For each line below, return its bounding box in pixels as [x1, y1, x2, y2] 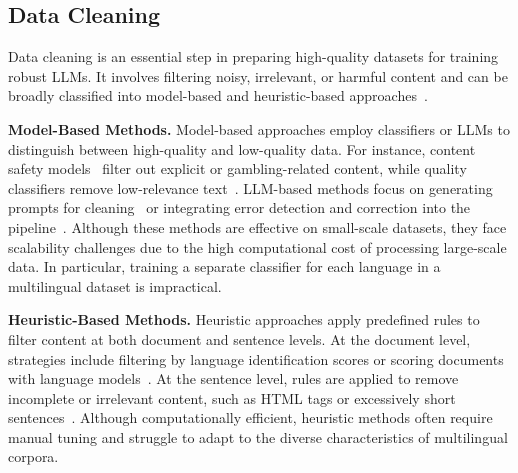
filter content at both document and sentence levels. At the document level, [8, 328, 471, 349]
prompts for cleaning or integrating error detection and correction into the [8, 197, 471, 218]
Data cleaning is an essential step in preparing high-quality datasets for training [8, 46, 499, 67]
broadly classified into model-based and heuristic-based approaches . [8, 85, 428, 106]
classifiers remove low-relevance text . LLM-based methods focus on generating [8, 177, 493, 198]
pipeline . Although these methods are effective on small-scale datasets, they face [8, 216, 507, 237]
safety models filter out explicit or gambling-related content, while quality [8, 158, 467, 179]
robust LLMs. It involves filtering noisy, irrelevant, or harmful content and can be [8, 65, 508, 86]
